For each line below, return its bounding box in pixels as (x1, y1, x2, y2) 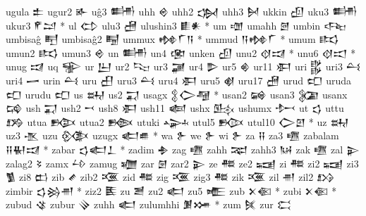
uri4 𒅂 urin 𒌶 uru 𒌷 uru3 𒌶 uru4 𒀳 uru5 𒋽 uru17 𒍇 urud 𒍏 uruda (6, 72, 352, 87)
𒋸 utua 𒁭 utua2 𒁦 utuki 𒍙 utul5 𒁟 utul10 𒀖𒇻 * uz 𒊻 (6, 114, 349, 129)
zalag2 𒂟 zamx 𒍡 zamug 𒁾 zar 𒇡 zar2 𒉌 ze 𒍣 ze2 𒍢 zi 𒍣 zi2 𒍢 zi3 (6, 155, 359, 170)
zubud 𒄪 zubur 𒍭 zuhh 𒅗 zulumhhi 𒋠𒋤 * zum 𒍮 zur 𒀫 (6, 197, 291, 212)
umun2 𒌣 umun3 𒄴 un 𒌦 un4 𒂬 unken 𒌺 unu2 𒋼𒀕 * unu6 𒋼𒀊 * (6, 45, 356, 60)
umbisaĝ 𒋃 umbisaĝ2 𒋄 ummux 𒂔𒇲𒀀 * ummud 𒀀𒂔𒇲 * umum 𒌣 (6, 32, 339, 46)
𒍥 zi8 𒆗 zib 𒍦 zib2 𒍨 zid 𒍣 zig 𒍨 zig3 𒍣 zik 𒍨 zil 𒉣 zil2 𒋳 (6, 170, 335, 184)
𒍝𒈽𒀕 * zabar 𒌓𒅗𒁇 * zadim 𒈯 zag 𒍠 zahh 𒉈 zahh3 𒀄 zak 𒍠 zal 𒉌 (6, 141, 360, 156)
